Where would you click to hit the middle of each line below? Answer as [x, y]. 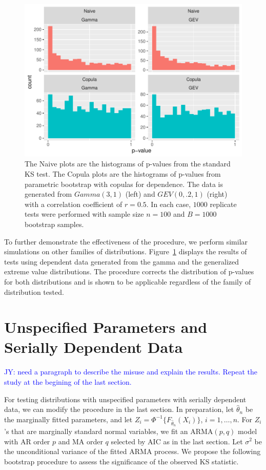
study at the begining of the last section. [68, 382]
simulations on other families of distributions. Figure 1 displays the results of [126, 251]
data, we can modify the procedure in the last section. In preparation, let [119, 409]
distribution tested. [34, 292]
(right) [217, 194]
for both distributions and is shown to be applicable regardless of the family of [128, 281]
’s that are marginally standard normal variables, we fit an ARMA [109, 431]
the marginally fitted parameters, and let [68, 419]
